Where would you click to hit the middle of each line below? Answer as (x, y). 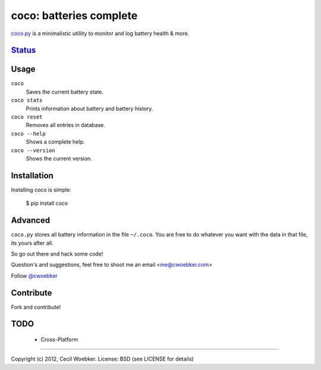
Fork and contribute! (36, 307)
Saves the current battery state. (65, 92)
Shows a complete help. (55, 142)
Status (23, 50)
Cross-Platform (59, 340)
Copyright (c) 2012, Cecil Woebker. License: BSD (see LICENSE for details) (102, 359)
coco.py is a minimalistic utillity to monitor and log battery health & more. (100, 33)
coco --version (33, 150)
